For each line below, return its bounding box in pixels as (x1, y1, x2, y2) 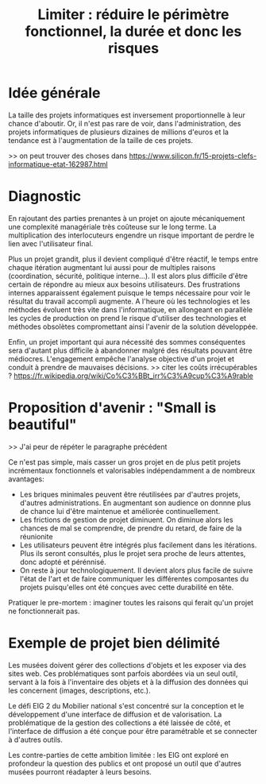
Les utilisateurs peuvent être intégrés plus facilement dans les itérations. (19, 540, 257, 550)
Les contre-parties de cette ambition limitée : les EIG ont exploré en (8, 750, 229, 759)
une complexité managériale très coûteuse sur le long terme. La (8, 222, 217, 231)
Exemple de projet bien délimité (8, 634, 221, 652)
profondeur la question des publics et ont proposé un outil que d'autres (8, 759, 242, 768)
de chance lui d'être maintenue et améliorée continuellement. (19, 506, 221, 516)
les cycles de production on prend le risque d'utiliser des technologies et (8, 313, 247, 322)
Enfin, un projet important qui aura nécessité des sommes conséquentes (8, 337, 246, 346)
